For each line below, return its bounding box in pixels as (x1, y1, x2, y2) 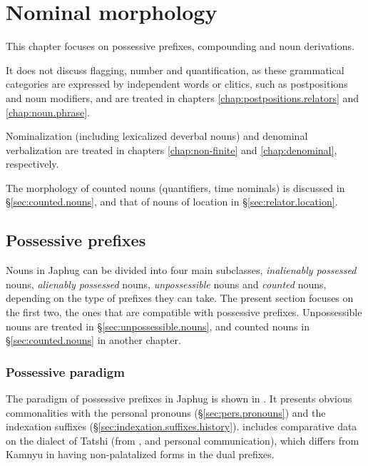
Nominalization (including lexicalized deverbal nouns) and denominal (6, 128, 308, 143)
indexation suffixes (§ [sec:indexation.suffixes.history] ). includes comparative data (6, 419, 357, 434)
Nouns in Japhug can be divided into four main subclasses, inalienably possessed (6, 263, 357, 278)
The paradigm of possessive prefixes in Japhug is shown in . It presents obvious (6, 391, 352, 406)
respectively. (6, 156, 59, 171)
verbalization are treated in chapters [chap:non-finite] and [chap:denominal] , (6, 142, 337, 157)
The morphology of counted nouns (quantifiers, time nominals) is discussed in (6, 180, 345, 195)
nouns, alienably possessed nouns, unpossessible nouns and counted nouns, (6, 276, 327, 291)
